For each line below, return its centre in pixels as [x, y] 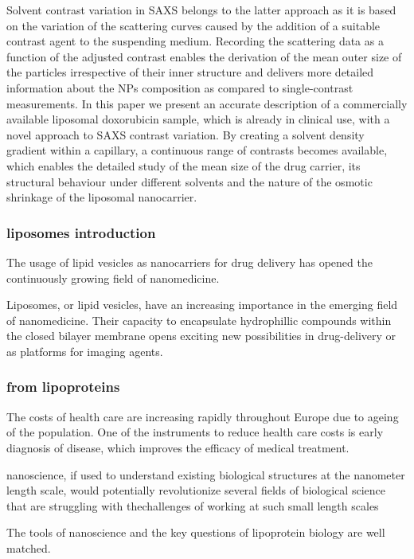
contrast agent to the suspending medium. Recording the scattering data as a [195, 41]
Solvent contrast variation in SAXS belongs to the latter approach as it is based [201, 10]
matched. [29, 547]
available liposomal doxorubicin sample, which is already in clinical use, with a [198, 119]
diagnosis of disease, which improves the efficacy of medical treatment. [178, 447]
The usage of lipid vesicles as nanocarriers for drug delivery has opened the [189, 262]
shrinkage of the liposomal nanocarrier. [102, 197]
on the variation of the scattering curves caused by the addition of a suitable [193, 25]
